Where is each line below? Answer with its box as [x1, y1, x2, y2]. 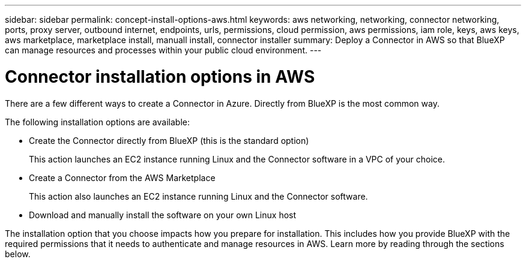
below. [5, 248, 31, 259]
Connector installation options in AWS [5, 66, 315, 87]
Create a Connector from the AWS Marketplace [29, 172, 216, 183]
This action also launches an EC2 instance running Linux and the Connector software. [29, 191, 368, 201]
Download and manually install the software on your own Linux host [29, 209, 297, 220]
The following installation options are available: [5, 116, 190, 127]
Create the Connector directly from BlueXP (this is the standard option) [29, 135, 309, 146]
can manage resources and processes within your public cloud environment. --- [5, 45, 322, 55]
